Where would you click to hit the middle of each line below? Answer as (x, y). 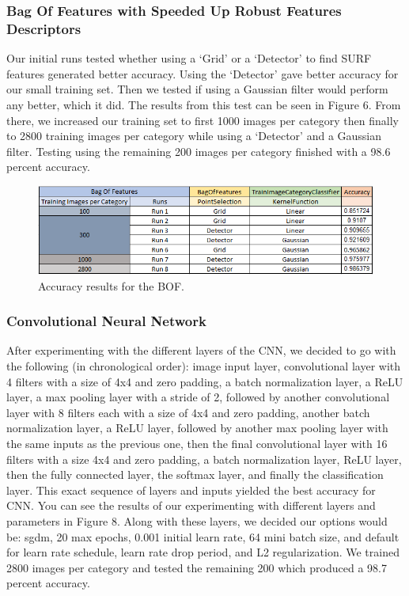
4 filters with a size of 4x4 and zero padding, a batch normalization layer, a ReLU (205, 381)
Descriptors (44, 28)
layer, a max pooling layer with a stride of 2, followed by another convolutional (198, 397)
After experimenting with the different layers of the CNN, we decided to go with (201, 350)
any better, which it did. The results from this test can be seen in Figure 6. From (204, 104)
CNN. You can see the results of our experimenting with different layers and (191, 505)
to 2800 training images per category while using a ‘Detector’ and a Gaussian (194, 136)
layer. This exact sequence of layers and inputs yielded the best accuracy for (191, 490)
